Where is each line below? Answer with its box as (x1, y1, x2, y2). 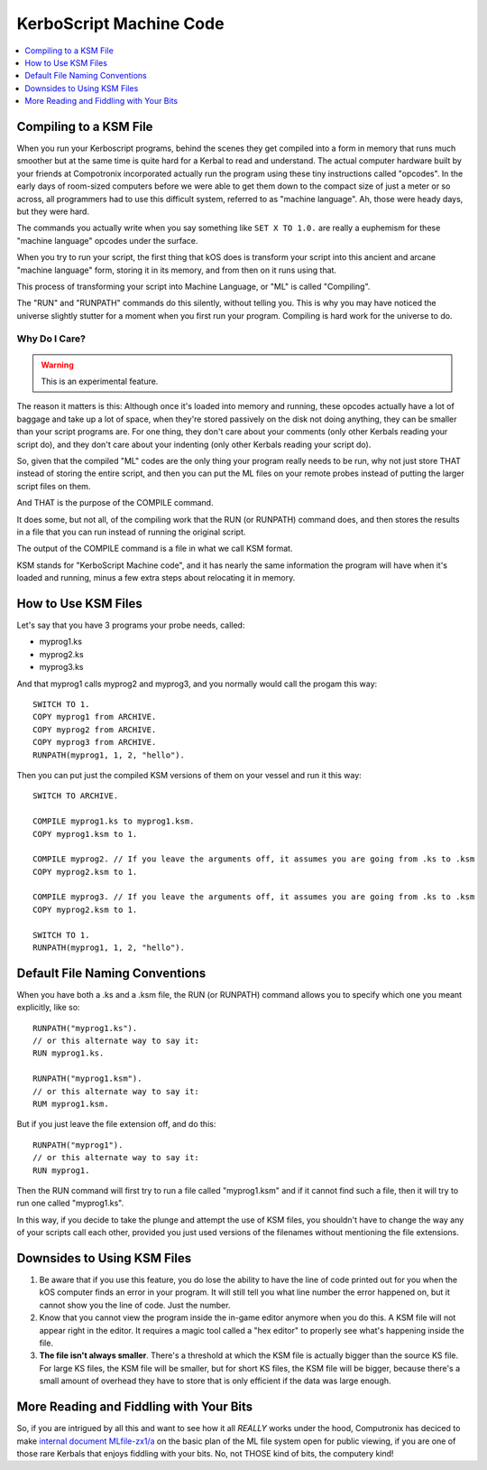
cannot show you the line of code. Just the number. (39, 1299, 231, 1310)
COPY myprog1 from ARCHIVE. (32, 712, 157, 722)
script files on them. (16, 480, 91, 491)
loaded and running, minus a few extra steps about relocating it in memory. (16, 572, 296, 583)
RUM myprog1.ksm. (32, 1099, 109, 1110)
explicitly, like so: (16, 1002, 80, 1013)
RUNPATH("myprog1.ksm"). (32, 1074, 142, 1084)
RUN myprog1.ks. (32, 1048, 105, 1058)
